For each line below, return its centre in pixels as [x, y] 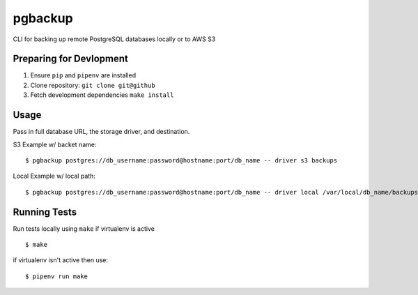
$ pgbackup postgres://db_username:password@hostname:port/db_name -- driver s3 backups [181, 160]
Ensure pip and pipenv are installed [83, 75]
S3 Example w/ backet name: [55, 144]
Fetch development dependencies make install [102, 95]
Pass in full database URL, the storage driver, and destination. [101, 132]
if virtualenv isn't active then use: [60, 260]
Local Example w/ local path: [54, 176]
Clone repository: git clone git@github [93, 85]
